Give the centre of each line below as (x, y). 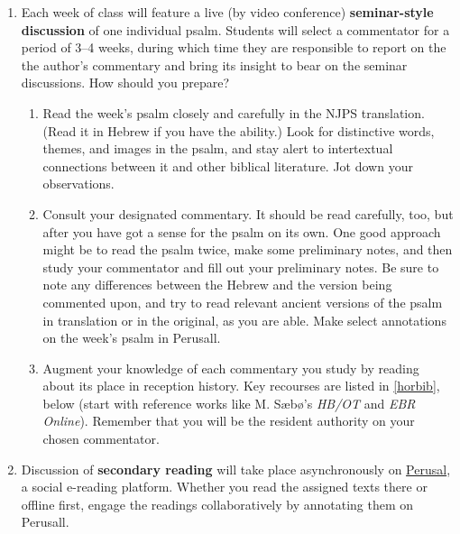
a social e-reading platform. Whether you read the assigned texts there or (224, 487)
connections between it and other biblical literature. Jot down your (228, 166)
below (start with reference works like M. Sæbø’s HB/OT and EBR (229, 403)
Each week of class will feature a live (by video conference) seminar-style (227, 12)
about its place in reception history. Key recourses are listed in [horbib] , (241, 386)
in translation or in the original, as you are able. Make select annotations (244, 320)
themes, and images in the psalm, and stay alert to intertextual (218, 148)
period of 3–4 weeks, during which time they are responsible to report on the (234, 47)
